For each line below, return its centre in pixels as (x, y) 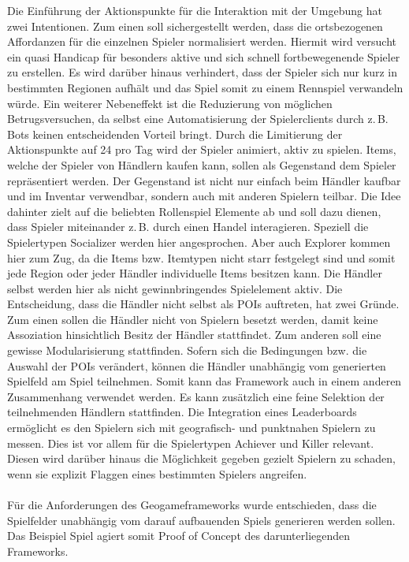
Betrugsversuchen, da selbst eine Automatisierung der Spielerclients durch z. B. (198, 119)
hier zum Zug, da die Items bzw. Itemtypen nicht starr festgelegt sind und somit (201, 257)
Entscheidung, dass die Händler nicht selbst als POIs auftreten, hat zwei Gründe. (203, 304)
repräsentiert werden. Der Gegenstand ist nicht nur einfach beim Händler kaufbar (204, 180)
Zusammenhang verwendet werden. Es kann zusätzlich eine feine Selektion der (196, 396)
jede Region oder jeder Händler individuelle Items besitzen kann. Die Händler (195, 273)
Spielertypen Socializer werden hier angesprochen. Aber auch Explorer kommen (199, 242)
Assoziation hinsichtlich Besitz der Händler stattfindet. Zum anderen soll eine (194, 335)
